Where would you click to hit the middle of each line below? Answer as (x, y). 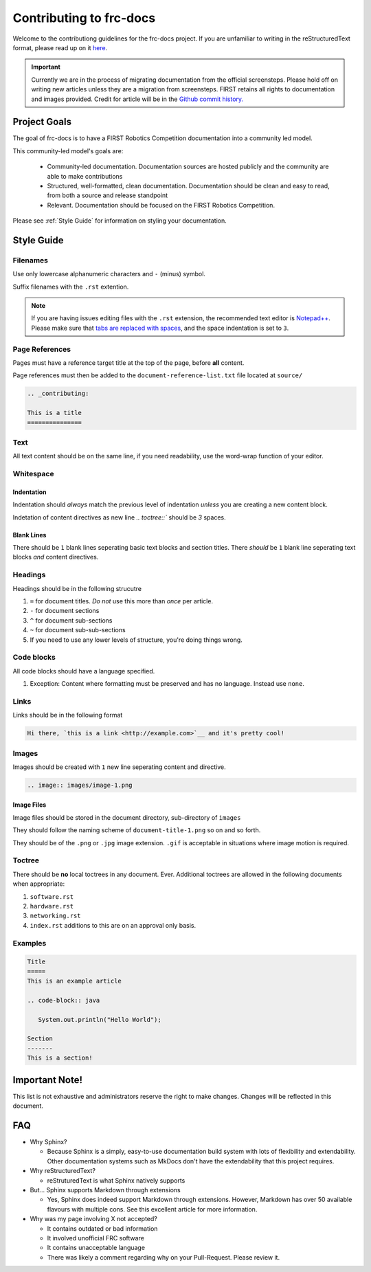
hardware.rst (52, 906)
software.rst (52, 896)
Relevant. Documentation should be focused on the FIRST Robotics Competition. (161, 205)
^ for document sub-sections (71, 620)
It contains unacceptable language (96, 1248)
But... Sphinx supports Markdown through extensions (105, 1190)
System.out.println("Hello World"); (100, 1019)
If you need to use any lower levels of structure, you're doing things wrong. (136, 640)
